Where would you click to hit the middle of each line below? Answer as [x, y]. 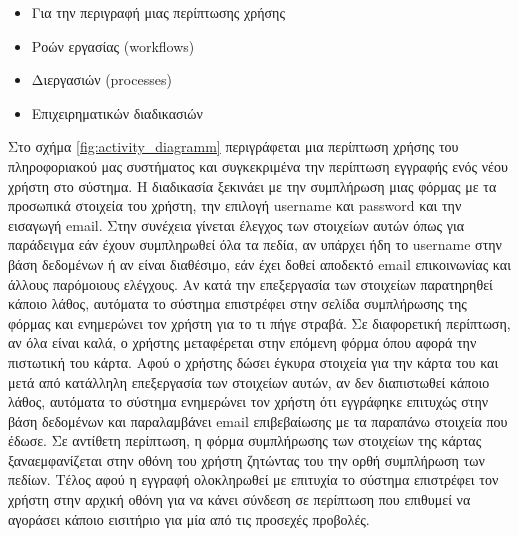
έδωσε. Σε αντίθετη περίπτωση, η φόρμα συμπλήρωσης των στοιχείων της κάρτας [245, 440]
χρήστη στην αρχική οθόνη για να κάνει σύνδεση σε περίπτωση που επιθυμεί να [239, 499]
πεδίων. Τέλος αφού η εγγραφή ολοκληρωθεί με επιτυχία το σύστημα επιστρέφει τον [253, 479]
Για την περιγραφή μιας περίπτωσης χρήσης [158, 12]
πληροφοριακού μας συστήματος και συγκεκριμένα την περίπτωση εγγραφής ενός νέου [258, 165]
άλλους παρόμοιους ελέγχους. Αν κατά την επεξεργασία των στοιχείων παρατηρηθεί [250, 283]
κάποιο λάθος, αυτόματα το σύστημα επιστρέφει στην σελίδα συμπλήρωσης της [237, 303]
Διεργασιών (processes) [101, 79]
